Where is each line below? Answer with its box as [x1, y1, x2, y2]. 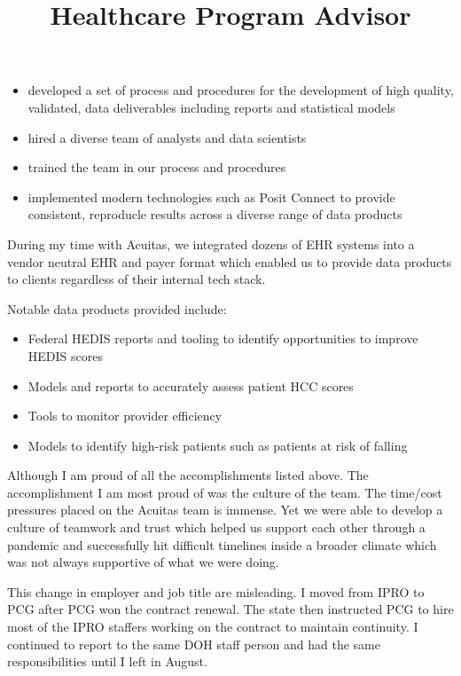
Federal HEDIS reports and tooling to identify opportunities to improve [27, 329, 418, 348]
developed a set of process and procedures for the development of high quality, [27, 81, 454, 99]
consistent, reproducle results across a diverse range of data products [27, 205, 402, 224]
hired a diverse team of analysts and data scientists [27, 128, 307, 146]
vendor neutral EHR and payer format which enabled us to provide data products [7, 252, 452, 271]
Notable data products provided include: [7, 299, 227, 318]
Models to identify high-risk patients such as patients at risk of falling [27, 436, 408, 454]
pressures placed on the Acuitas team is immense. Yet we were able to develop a [7, 500, 443, 519]
